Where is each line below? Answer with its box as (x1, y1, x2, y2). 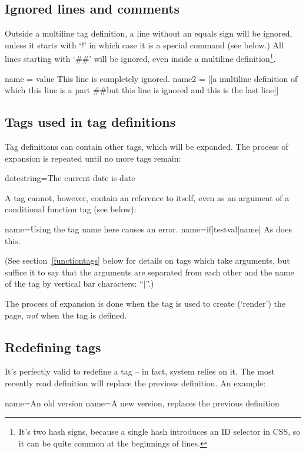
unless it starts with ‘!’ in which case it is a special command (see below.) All (5, 38, 284, 51)
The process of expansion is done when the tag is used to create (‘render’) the (5, 297, 285, 309)
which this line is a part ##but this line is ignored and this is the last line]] (5, 84, 279, 96)
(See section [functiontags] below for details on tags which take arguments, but (5, 254, 290, 267)
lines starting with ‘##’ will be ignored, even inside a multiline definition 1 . (5, 51, 276, 65)
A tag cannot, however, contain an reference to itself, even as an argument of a (5, 191, 290, 203)
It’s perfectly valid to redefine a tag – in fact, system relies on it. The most (5, 365, 275, 377)
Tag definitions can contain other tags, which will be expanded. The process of (5, 140, 288, 153)
